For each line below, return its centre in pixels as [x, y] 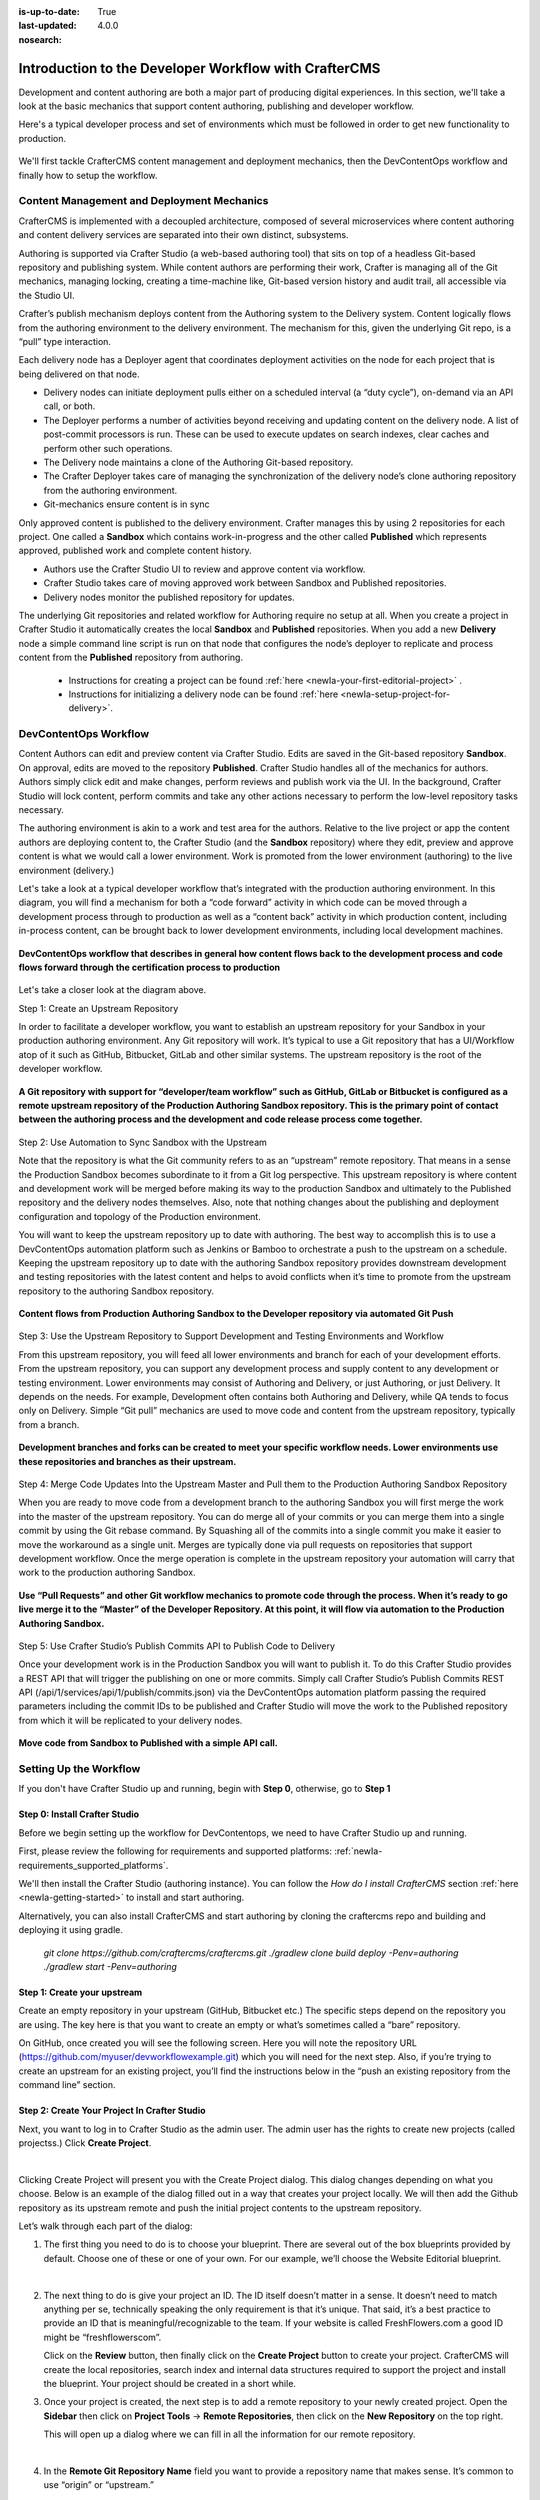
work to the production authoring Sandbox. [107, 1572]
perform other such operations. [108, 448]
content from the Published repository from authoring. [131, 657]
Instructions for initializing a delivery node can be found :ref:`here [203, 694]
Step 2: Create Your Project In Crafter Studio [112, 2111]
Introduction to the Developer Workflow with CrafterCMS [199, 68]
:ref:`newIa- [358, 1851]
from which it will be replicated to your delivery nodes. [130, 1720]
